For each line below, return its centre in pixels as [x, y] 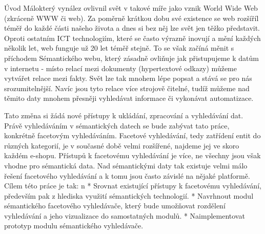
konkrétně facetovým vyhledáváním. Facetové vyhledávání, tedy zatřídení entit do [132, 135]
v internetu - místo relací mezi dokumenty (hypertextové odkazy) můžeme [120, 68]
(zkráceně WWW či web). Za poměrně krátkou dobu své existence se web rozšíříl [131, 18]
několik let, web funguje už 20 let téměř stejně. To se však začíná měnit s [119, 48]
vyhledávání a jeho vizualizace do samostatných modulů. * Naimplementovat [125, 215]
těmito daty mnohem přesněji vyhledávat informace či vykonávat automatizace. [129, 98]
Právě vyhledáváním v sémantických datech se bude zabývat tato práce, [117, 125]
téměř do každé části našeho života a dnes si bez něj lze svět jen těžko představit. [132, 28]
